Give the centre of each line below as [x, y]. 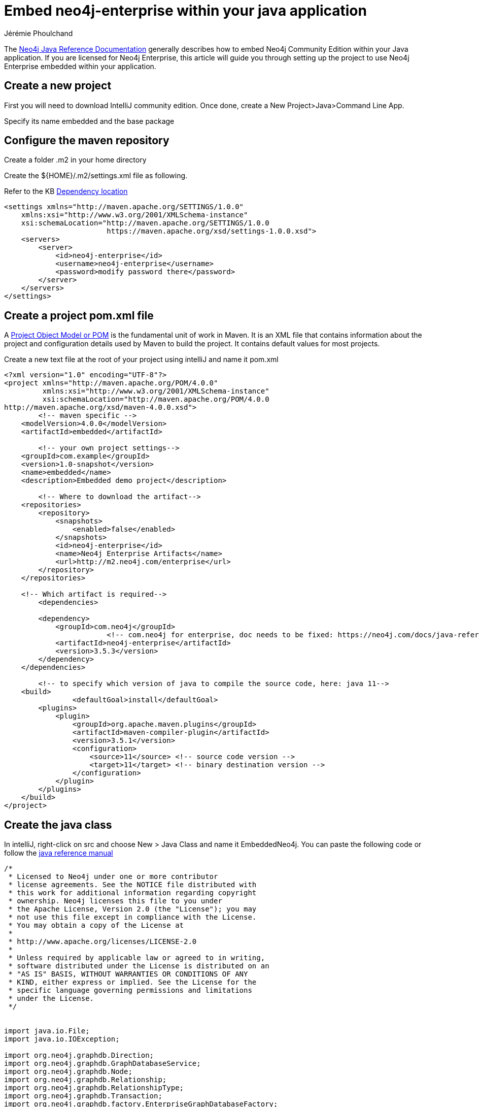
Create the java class [58, 825]
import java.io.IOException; [62, 1039]
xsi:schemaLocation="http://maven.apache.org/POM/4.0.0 [156, 399]
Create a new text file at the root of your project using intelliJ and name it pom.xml [141, 360]
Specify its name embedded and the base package [89, 121]
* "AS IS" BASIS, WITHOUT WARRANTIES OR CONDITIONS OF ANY [128, 974]
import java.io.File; [47, 1031]
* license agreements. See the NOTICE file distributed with [132, 885]
